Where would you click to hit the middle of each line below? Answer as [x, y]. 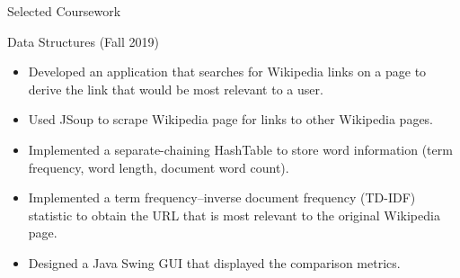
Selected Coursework [64, 11]
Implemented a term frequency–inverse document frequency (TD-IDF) [222, 197]
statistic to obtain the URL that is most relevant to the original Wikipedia [234, 215]
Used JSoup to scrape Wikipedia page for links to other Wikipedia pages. [231, 119]
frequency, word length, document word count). [159, 167]
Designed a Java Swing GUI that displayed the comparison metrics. [214, 262]
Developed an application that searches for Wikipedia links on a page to [227, 72]
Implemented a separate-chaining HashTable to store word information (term [240, 149]
